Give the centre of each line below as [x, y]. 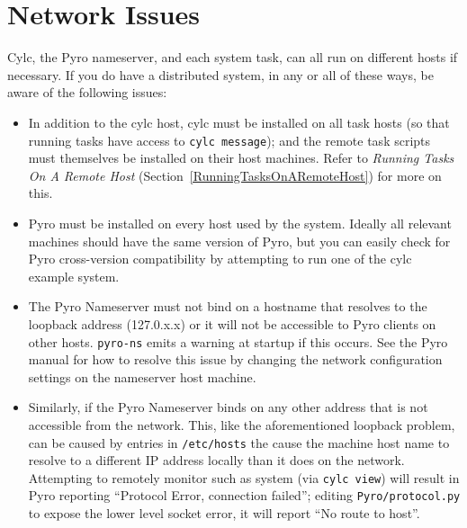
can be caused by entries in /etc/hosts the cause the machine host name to [239, 442]
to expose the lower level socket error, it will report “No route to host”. [224, 513]
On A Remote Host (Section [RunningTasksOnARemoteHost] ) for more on [235, 175]
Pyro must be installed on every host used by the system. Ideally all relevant [240, 223]
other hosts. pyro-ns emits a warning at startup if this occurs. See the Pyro [238, 341]
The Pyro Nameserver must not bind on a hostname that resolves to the [228, 306]
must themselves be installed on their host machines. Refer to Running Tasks [241, 158]
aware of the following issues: [87, 92]
